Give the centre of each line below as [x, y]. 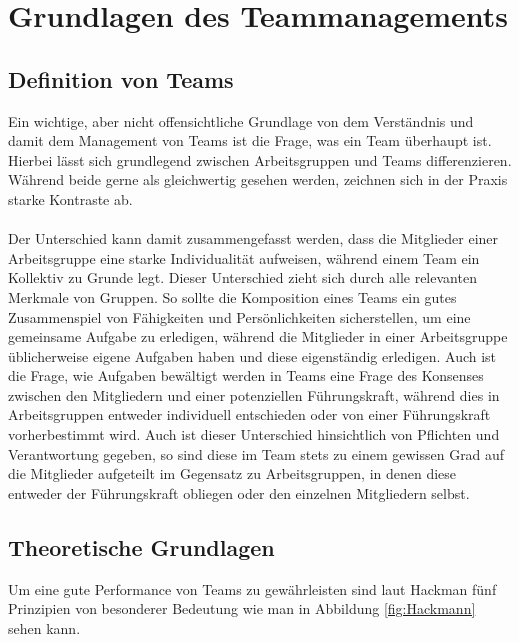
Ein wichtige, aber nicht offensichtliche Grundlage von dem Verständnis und [241, 120]
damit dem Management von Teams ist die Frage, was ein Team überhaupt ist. [250, 140]
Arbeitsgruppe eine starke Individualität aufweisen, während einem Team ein [244, 257]
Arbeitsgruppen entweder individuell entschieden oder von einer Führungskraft [249, 414]
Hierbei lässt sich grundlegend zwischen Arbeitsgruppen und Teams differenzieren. [260, 159]
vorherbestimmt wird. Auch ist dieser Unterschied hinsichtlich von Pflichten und [254, 434]
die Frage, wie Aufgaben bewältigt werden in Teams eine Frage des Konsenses [246, 375]
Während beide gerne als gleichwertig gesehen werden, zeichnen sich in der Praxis [258, 179]
